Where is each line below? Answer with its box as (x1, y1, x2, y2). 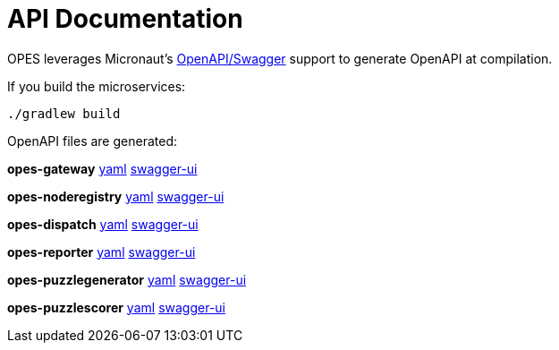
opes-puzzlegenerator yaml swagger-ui (7, 271, 247, 287)
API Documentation (7, 4, 243, 34)
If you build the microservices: (7, 78, 186, 94)
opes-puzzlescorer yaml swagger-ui (7, 299, 225, 315)
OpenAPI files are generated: (7, 132, 177, 149)
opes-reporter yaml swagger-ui (7, 243, 196, 260)
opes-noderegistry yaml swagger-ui (7, 188, 224, 204)
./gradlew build (7, 106, 121, 121)
